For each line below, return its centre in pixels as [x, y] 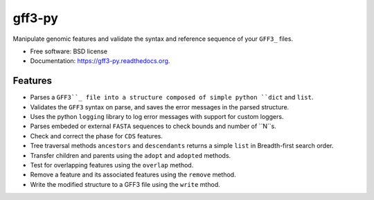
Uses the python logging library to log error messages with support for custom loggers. [157, 117]
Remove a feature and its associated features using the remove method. [133, 175]
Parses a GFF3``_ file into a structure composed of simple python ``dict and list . [172, 98]
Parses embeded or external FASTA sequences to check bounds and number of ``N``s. [153, 126]
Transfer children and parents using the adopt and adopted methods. [131, 155]
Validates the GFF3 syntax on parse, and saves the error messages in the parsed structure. [160, 107]
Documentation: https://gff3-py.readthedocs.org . [100, 61]
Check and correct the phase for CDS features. [96, 136]
